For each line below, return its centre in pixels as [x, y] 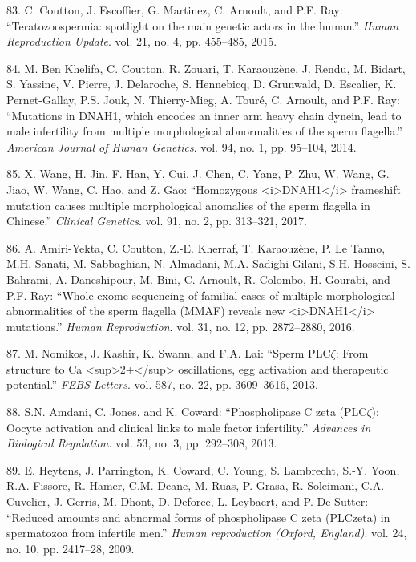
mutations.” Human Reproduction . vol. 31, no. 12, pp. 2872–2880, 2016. [181, 326]
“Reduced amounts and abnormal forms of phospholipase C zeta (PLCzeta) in [198, 517]
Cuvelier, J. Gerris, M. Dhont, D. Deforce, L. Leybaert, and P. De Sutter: [188, 501]
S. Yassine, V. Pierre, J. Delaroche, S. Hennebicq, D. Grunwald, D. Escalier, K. [202, 84]
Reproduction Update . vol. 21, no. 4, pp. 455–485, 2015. [142, 41]
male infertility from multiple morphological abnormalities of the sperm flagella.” [204, 131]
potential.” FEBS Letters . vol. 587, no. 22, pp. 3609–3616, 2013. [162, 384]
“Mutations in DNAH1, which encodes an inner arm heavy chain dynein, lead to [204, 115]
